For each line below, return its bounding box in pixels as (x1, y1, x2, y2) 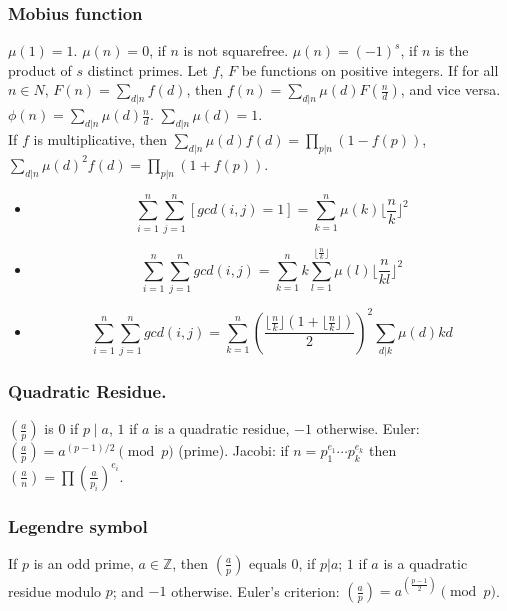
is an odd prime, (33, 552, 134, 573)
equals (249, 552, 287, 573)
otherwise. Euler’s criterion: (171, 580, 340, 601)
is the (434, 40, 469, 61)
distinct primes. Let (87, 59, 208, 80)
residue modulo (8, 580, 102, 601)
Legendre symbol (8, 513, 148, 538)
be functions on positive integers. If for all (241, 59, 499, 80)
